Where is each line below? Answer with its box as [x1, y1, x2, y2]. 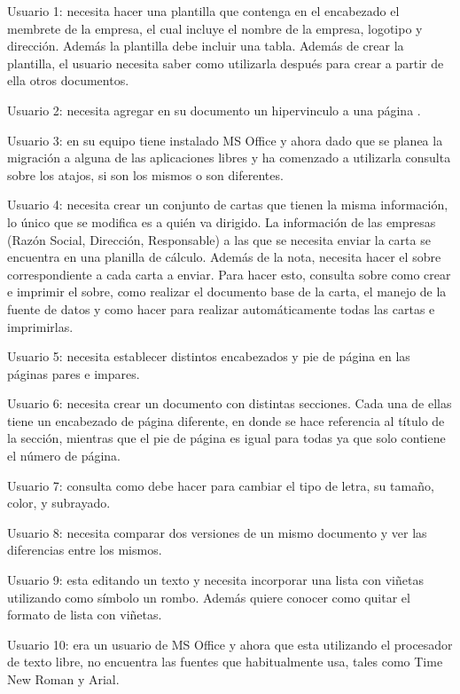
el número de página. [7, 446, 121, 465]
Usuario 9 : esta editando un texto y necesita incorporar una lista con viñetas [7, 571, 424, 589]
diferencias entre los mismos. [7, 540, 162, 559]
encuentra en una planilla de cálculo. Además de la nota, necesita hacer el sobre [7, 248, 441, 266]
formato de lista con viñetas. [7, 605, 162, 624]
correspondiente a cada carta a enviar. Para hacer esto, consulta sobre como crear [7, 264, 451, 283]
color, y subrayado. [7, 493, 111, 512]
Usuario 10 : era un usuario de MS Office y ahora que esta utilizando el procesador [7, 635, 453, 653]
